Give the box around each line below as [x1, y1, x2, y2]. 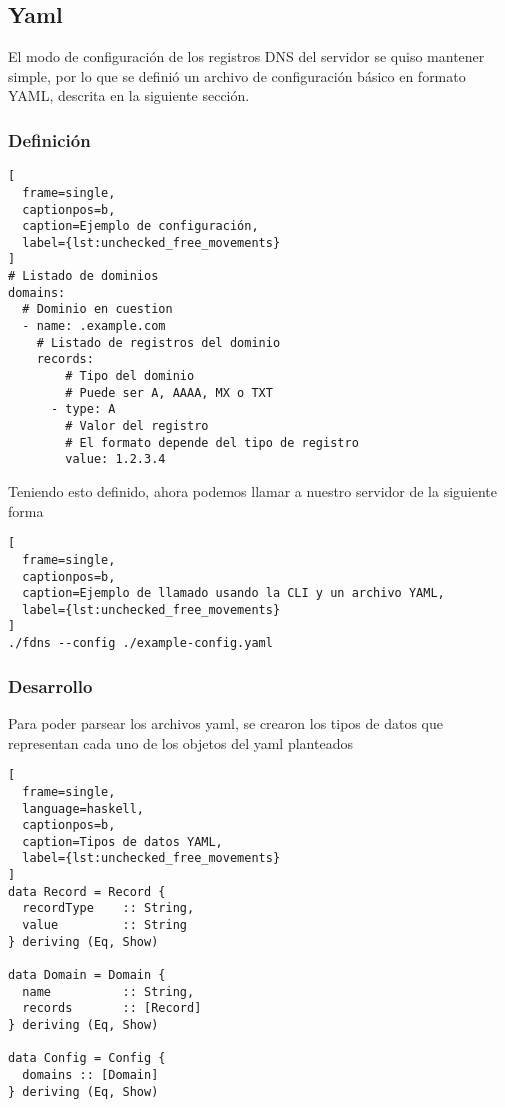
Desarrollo [8, 673, 93, 698]
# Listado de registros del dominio [36, 335, 281, 350]
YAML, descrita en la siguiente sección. [8, 85, 250, 106]
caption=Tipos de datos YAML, [22, 834, 223, 849]
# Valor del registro [65, 419, 209, 434]
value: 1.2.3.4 [65, 452, 166, 467]
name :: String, [22, 984, 195, 999]
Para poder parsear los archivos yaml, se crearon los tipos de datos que [8, 713, 443, 734]
